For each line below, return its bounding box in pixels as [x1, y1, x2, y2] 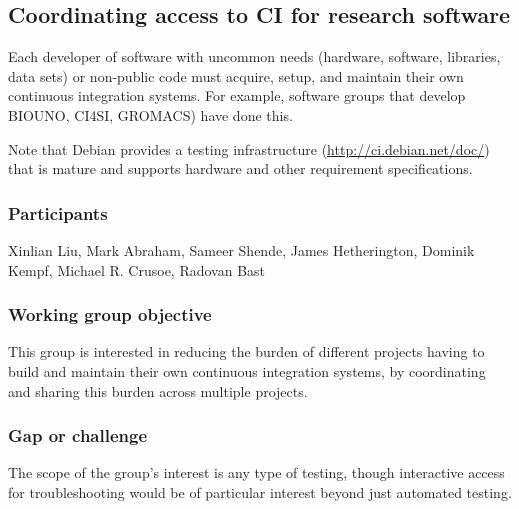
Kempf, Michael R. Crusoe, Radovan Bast [8, 259, 266, 280]
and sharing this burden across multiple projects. [8, 380, 308, 401]
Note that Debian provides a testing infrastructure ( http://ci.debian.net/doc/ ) [8, 138, 490, 159]
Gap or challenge [8, 423, 148, 448]
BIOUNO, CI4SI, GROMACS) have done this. [8, 104, 293, 125]
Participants [8, 200, 108, 225]
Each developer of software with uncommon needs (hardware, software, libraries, [8, 46, 501, 67]
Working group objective [8, 302, 212, 327]
